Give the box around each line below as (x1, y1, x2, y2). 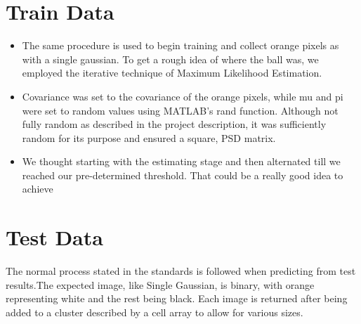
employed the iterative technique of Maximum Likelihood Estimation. (22, 65, 322, 80)
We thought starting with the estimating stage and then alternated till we (22, 154, 341, 169)
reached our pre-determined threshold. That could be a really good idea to (22, 167, 343, 182)
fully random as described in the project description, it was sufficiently (22, 117, 327, 131)
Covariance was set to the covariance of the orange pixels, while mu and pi (22, 89, 343, 103)
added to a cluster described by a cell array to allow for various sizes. (6, 304, 303, 319)
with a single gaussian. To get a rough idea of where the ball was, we (22, 51, 319, 66)
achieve (22, 181, 53, 196)
